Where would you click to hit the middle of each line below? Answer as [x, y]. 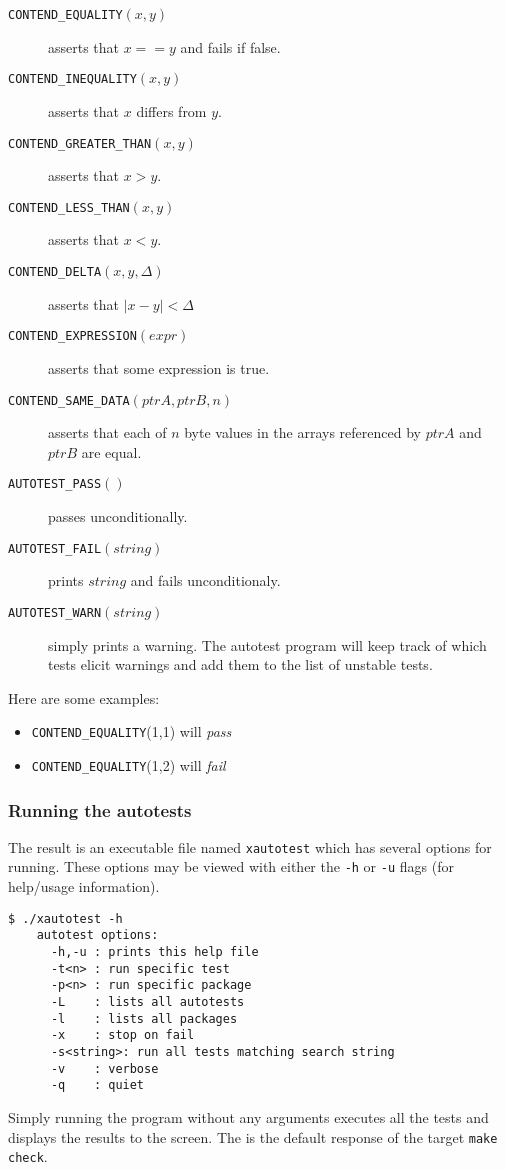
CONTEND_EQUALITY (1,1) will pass [131, 731]
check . [28, 1156]
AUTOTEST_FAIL [55, 548]
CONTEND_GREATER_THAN [80, 143]
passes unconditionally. [118, 516]
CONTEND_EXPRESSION [72, 336]
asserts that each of [107, 432]
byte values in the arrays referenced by [302, 432]
